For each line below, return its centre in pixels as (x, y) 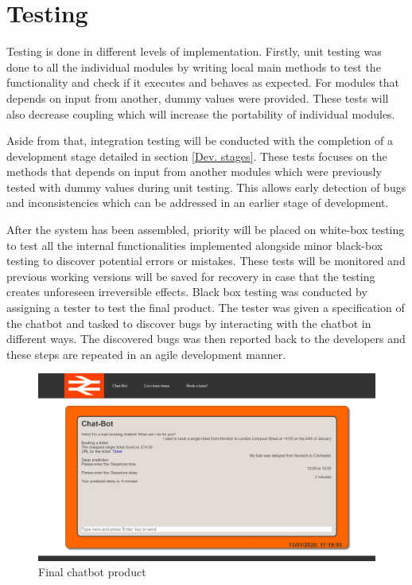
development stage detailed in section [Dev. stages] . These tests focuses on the (197, 156)
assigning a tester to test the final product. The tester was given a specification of (206, 308)
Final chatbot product (92, 572)
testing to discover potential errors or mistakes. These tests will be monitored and (206, 261)
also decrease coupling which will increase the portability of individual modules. (201, 113)
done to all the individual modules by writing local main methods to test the (194, 66)
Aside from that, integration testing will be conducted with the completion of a (200, 140)
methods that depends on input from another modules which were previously (194, 172)
